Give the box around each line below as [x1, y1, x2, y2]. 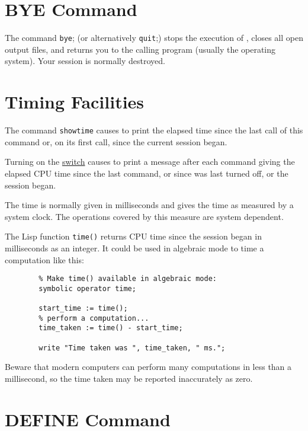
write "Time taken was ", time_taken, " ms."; [38, 343, 226, 352]
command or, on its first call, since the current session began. [5, 135, 227, 148]
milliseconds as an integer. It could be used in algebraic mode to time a [5, 241, 264, 254]
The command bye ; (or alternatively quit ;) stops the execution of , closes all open [5, 31, 303, 44]
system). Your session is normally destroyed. [5, 55, 165, 67]
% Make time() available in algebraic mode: [38, 274, 217, 283]
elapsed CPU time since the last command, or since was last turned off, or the [5, 167, 288, 179]
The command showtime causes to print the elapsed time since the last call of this [5, 124, 303, 136]
